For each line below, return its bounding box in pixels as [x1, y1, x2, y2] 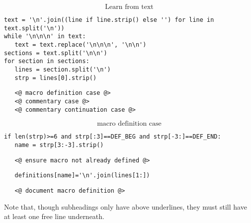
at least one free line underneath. [4, 211, 104, 222]
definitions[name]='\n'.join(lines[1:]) [14, 172, 150, 179]
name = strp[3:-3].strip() [14, 141, 104, 149]
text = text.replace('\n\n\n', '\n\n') [14, 41, 147, 48]
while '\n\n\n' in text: [4, 33, 86, 40]
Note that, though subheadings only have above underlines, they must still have [4, 201, 247, 212]
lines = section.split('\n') [14, 66, 111, 73]
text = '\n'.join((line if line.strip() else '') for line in [4, 16, 214, 23]
